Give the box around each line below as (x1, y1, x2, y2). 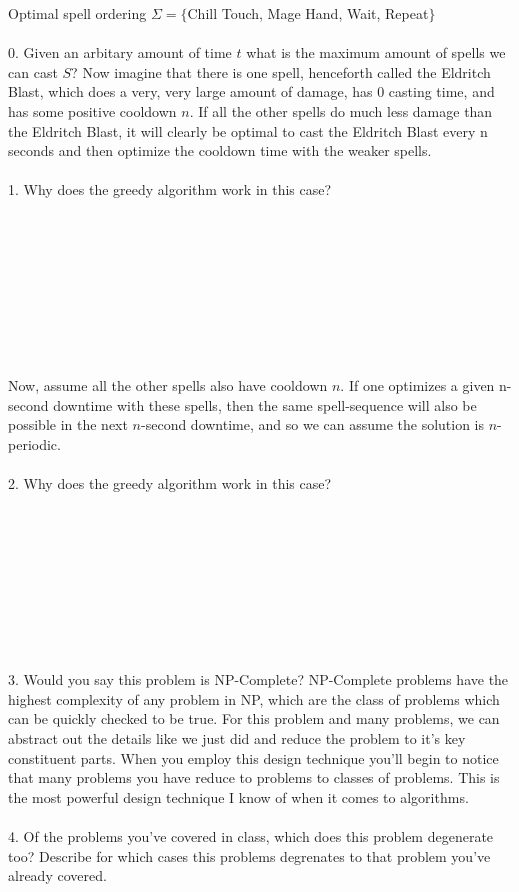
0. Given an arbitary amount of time (8, 42, 232, 63)
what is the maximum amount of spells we (246, 42, 506, 63)
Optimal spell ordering (8, 3, 147, 23)
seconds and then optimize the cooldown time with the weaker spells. (8, 140, 432, 161)
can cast (8, 61, 58, 82)
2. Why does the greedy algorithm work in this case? (8, 473, 332, 494)
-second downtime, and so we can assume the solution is (141, 414, 485, 435)
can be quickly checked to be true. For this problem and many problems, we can (8, 708, 500, 729)
